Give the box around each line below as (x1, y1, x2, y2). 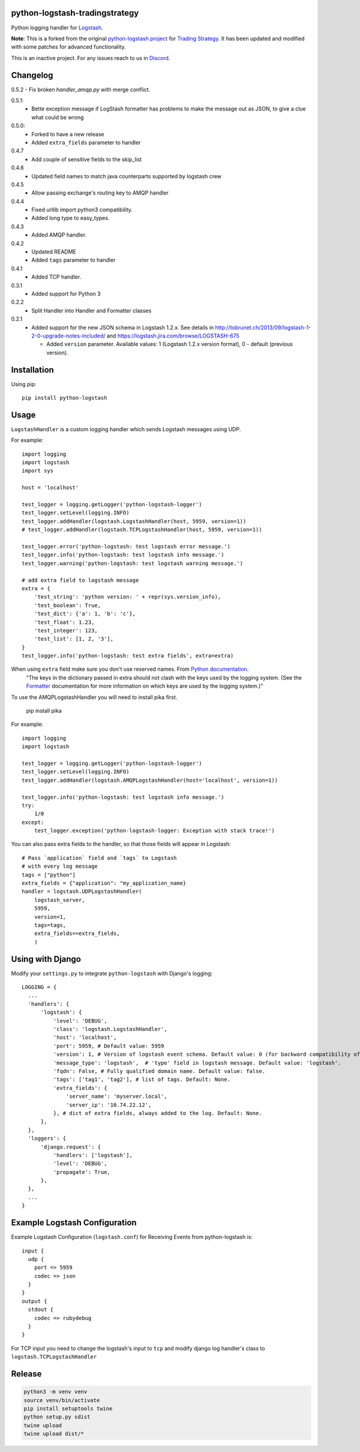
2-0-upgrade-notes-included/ (31, 332, 106, 339)
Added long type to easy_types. (31, 214, 110, 222)
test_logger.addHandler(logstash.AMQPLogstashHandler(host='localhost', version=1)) (22, 776, 278, 784)
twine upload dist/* (23, 1430, 84, 1438)
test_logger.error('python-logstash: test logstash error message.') (22, 543, 231, 549)
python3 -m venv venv (23, 1388, 88, 1396)
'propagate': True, (53, 1169, 111, 1175)
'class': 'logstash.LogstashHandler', (53, 1026, 167, 1033)
